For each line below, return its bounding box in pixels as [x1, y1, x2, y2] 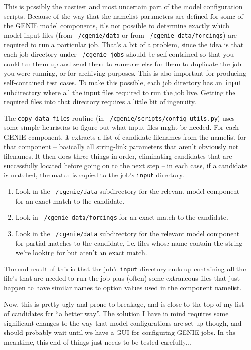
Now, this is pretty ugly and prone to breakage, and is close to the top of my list [4, 299, 244, 309]
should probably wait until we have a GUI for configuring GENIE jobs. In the [4, 327, 235, 337]
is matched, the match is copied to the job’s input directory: [4, 170, 185, 180]
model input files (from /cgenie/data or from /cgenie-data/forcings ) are [4, 30, 237, 40]
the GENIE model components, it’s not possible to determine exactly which [4, 20, 229, 31]
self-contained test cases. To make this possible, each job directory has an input [4, 77, 242, 87]
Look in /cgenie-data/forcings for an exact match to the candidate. [15, 212, 228, 222]
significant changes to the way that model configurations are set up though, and [4, 318, 242, 328]
